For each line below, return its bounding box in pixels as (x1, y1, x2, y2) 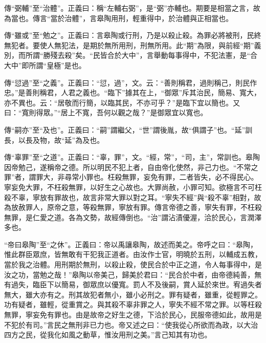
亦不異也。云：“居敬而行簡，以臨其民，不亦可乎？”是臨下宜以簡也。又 (4, 97, 240, 108)
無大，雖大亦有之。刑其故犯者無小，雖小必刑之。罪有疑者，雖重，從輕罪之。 (4, 289, 262, 299)
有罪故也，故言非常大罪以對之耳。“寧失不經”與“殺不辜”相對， (47, 191, 254, 202)
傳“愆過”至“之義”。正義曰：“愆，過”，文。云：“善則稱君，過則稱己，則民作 (4, 77, 257, 88)
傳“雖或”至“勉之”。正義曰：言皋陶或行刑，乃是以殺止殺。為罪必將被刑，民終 (4, 30, 261, 40)
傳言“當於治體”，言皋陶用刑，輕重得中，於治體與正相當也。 (32, 12, 233, 23)
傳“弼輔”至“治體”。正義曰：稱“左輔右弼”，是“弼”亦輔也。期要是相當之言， (4, 3, 253, 13)
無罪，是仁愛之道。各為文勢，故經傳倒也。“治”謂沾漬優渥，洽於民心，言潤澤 (4, 211, 262, 222)
